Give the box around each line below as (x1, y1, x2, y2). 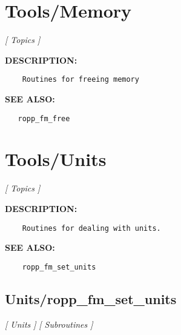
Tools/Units (5, 147, 107, 171)
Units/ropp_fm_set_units (5, 289, 177, 308)
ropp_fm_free (18, 114, 70, 123)
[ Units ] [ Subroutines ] (5, 317, 93, 330)
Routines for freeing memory (22, 75, 139, 84)
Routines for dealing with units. (22, 224, 161, 233)
